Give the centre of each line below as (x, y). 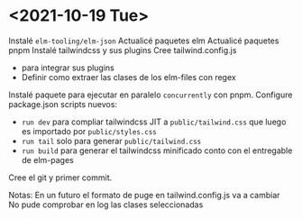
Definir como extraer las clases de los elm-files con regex (128, 77)
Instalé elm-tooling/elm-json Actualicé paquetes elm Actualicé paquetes (144, 41)
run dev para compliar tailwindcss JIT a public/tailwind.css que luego (154, 122)
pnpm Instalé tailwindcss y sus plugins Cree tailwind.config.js (123, 50)
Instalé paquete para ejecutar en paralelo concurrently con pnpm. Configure (151, 95)
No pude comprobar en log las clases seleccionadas (106, 205)
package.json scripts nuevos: (63, 104)
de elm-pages (47, 160)
